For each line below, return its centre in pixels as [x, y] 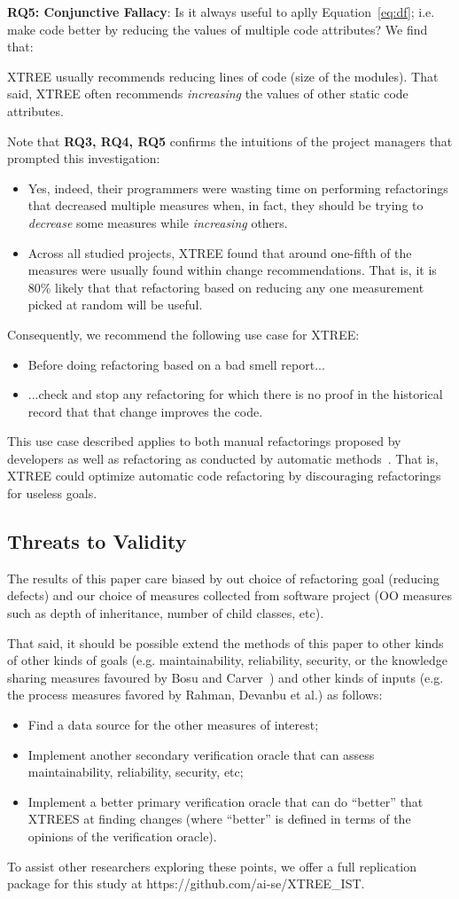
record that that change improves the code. [145, 411]
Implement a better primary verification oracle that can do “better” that [226, 801]
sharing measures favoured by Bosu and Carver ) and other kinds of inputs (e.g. [226, 677]
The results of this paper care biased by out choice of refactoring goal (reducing [223, 578]
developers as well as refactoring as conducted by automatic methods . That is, [223, 458]
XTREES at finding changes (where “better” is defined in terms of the [219, 819]
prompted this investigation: [84, 158]
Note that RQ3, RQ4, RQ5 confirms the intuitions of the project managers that [230, 141]
